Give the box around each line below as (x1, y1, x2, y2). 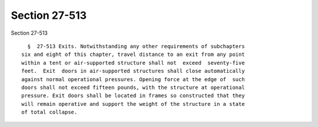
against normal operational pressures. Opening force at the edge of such (21, 76, 245, 82)
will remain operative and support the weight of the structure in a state (21, 101, 245, 107)
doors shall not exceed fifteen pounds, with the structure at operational (21, 84, 245, 91)
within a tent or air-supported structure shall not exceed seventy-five (21, 59, 245, 66)
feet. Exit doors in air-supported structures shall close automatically (21, 68, 245, 75)
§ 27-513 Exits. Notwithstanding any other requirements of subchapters (27, 43, 245, 49)
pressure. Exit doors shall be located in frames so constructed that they (21, 92, 245, 99)
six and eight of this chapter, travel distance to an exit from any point (21, 51, 245, 58)
